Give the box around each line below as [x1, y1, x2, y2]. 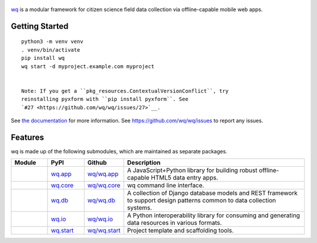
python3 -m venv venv [21, 38, 83, 45]
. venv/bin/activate [21, 46, 80, 53]
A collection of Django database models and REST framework [127, 189, 298, 197]
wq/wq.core [87, 181, 120, 190]
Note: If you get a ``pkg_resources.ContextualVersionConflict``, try [21, 87, 229, 94]
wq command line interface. [127, 181, 205, 190]
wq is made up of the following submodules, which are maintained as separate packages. [11, 147, 228, 155]
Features [11, 132, 44, 142]
